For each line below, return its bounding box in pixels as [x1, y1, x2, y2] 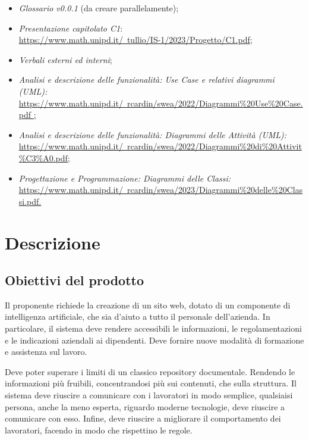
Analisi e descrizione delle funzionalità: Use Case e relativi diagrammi [18, 73, 275, 86]
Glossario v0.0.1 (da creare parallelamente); [18, 2, 179, 14]
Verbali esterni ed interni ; [18, 53, 112, 65]
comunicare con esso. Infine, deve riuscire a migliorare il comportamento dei [5, 412, 281, 425]
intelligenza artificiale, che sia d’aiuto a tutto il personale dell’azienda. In [5, 310, 270, 323]
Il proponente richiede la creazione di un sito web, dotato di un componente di [5, 298, 291, 311]
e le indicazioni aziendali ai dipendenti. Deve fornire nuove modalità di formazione [5, 333, 304, 346]
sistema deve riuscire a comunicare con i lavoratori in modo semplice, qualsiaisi [5, 389, 293, 401]
